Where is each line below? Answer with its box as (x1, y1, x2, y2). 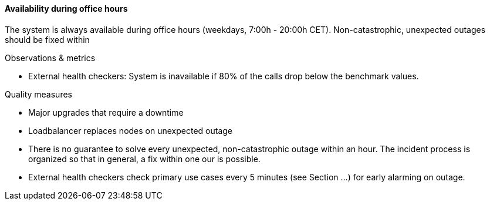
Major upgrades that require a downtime (28, 107, 184, 117)
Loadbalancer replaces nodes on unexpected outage (28, 125, 233, 136)
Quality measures (5, 89, 72, 99)
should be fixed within (5, 34, 90, 45)
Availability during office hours (5, 4, 128, 14)
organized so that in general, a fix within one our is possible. (28, 153, 261, 164)
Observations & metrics (5, 52, 96, 63)
